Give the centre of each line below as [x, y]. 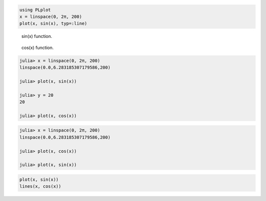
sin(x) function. [37, 36]
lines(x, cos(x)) [40, 186]
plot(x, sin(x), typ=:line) [53, 24]
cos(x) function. [37, 47]
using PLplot [35, 10]
